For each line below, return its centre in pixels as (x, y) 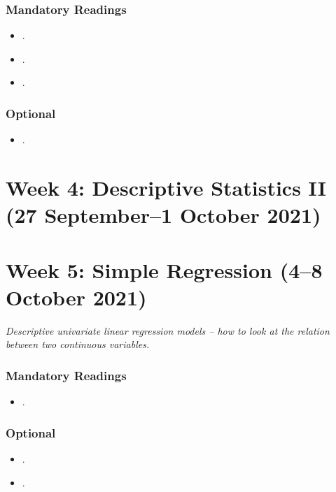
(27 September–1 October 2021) (163, 215)
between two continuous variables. (78, 344)
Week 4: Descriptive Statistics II (166, 187)
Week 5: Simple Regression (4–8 (164, 269)
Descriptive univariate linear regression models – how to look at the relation (168, 330)
